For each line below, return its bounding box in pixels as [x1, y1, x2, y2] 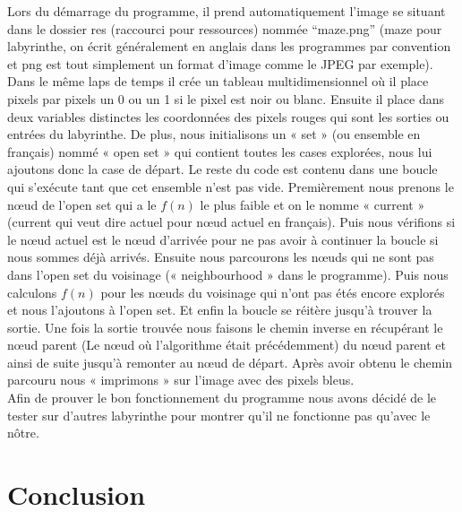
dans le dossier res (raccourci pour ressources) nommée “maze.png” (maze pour [7, 19, 442, 38]
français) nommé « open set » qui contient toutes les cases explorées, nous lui [7, 142, 432, 161]
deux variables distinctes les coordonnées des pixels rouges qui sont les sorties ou [7, 107, 449, 126]
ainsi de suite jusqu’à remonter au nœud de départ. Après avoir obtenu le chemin [7, 352, 453, 371]
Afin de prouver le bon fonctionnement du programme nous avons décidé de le [7, 388, 437, 407]
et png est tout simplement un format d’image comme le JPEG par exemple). [7, 54, 433, 73]
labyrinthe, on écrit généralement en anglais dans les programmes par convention [7, 37, 451, 56]
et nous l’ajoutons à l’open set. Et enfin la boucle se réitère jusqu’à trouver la [7, 300, 432, 319]
